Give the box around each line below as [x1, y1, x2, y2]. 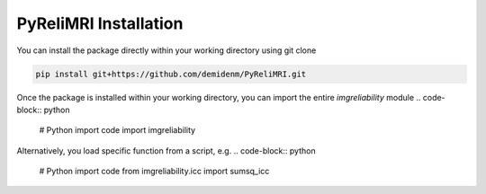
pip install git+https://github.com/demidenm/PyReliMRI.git [35, 68, 307, 79]
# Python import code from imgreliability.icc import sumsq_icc [39, 166, 270, 177]
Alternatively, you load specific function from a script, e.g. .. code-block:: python [16, 145, 316, 156]
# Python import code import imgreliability [39, 125, 196, 136]
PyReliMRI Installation [16, 13, 184, 33]
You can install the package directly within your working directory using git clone [16, 45, 317, 56]
